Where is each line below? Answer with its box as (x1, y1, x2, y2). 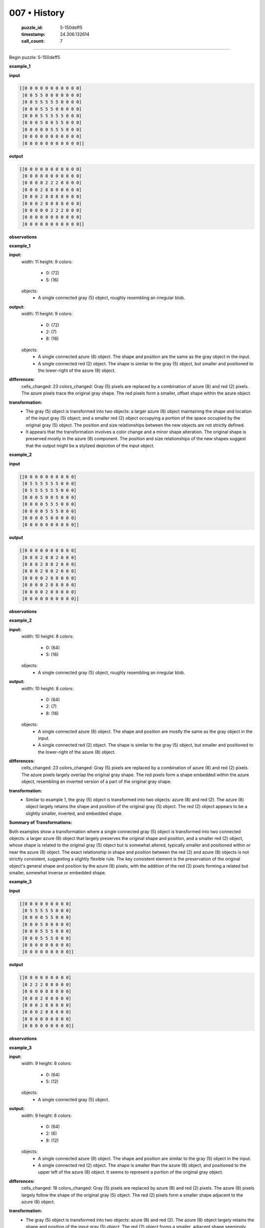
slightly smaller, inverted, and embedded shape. (26, 810, 123, 816)
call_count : (21, 38, 45, 44)
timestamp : (21, 31, 46, 37)
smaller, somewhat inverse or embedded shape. (9, 869, 106, 875)
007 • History (9, 7, 65, 18)
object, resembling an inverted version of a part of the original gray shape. (21, 779, 172, 784)
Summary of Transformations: (9, 819, 72, 825)
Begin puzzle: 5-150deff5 (9, 54, 60, 60)
